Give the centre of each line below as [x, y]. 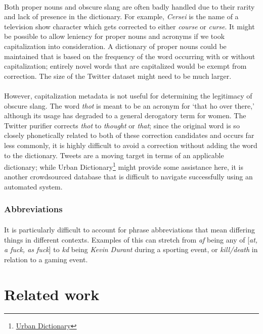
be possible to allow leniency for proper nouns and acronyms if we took [115, 36]
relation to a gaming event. [46, 259]
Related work [52, 294]
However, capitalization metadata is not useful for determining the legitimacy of [128, 95]
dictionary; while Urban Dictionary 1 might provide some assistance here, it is [124, 166]
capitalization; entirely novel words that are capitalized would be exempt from [125, 66]
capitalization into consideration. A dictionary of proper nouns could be [115, 46]
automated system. [33, 186]
